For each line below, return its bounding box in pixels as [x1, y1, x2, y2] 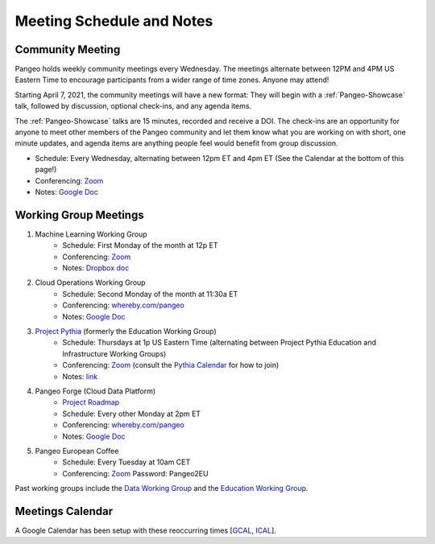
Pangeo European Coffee [35, 446, 119, 455]
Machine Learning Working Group [35, 229, 148, 239]
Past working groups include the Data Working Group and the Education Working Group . [14, 484, 309, 493]
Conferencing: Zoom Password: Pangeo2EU [62, 468, 209, 478]
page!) [35, 165, 57, 175]
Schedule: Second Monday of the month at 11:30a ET [62, 289, 238, 299]
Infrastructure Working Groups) [62, 348, 167, 358]
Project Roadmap [62, 398, 120, 407]
